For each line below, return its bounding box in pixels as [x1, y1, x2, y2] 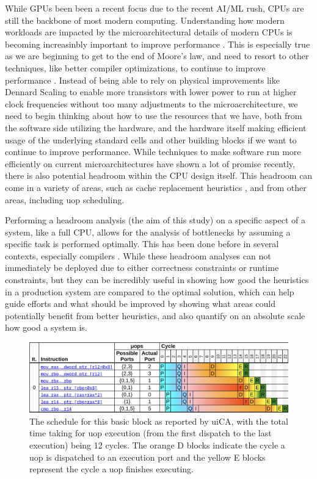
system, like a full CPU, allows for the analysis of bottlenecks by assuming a [5, 225, 291, 238]
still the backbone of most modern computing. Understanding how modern [5, 13, 285, 26]
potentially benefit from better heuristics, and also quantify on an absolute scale [5, 309, 305, 322]
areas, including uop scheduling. [5, 193, 125, 206]
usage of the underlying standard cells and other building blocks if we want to [5, 133, 297, 146]
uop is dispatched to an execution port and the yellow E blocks [29, 450, 266, 463]
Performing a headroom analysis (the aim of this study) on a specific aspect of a [5, 214, 305, 226]
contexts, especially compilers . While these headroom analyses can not [5, 249, 271, 262]
